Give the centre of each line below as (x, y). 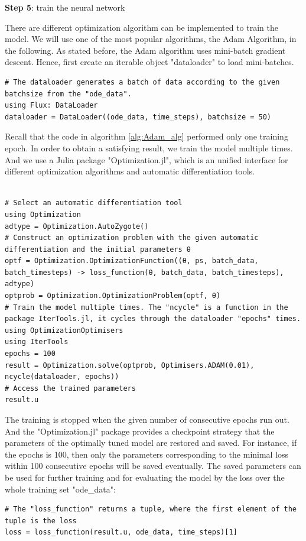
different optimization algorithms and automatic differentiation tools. (130, 171)
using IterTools (37, 342)
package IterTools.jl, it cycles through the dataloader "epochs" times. (153, 319)
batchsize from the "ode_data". (68, 94)
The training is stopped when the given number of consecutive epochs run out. (147, 419)
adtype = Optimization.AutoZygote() (77, 226)
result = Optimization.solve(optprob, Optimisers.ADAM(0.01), (130, 365)
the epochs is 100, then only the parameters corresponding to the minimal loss (147, 454)
